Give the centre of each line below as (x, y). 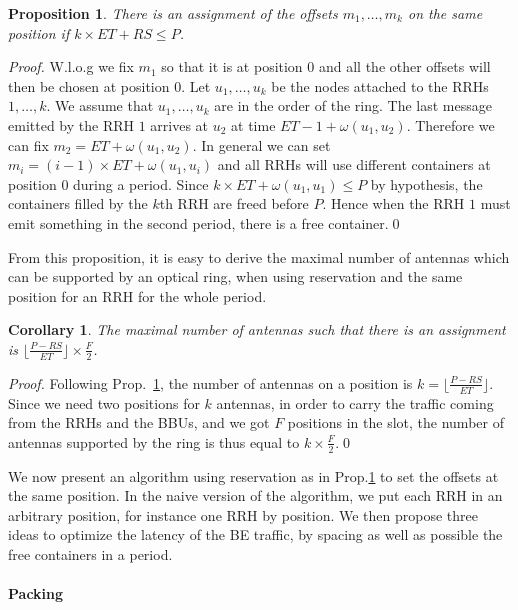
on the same (445, 13)
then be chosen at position (89, 85)
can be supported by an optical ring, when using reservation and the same (235, 276)
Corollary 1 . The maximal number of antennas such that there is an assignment (257, 329)
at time (253, 124)
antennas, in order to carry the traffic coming (355, 402)
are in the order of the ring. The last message (353, 105)
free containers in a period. (90, 553)
